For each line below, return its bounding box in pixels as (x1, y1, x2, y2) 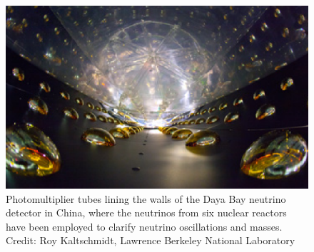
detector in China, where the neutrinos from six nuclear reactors (6, 205, 287, 220)
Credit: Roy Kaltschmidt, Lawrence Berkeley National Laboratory (6, 233, 295, 248)
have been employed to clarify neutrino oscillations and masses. (6, 219, 283, 233)
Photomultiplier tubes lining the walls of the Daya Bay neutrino (6, 191, 286, 206)
